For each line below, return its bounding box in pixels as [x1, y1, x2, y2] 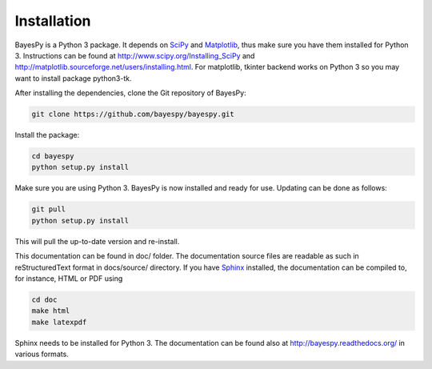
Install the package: [14, 130, 80, 140]
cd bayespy [31, 152, 74, 161]
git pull [31, 205, 66, 214]
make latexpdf [31, 317, 87, 327]
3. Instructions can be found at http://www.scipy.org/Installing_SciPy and [14, 50, 255, 60]
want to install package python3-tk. [14, 73, 132, 83]
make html [31, 307, 70, 315]
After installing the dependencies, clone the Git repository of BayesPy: [14, 88, 247, 98]
